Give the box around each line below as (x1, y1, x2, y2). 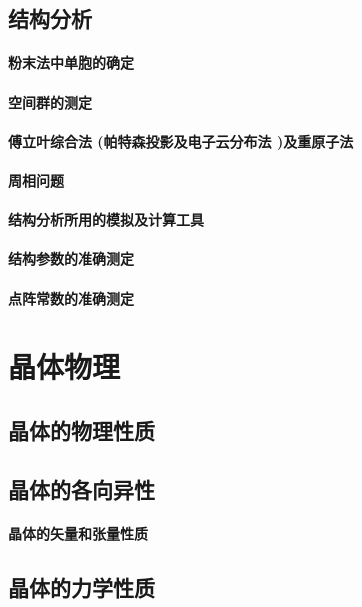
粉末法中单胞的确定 (8, 52, 134, 73)
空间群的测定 (8, 91, 92, 112)
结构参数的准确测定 (8, 248, 134, 269)
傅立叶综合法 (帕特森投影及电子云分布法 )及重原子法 (8, 130, 354, 151)
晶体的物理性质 (8, 414, 155, 445)
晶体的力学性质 (8, 571, 155, 602)
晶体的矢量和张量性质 (8, 522, 148, 543)
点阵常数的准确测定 (8, 287, 134, 308)
